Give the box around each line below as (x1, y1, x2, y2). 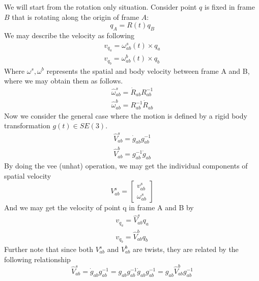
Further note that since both (4, 244, 93, 254)
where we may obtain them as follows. (4, 75, 123, 86)
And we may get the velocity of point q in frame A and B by (4, 202, 194, 213)
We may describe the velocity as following (4, 30, 135, 40)
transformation (4, 120, 50, 131)
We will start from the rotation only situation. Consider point (4, 2, 197, 12)
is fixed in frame (205, 2, 255, 12)
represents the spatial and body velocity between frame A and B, (46, 65, 250, 76)
